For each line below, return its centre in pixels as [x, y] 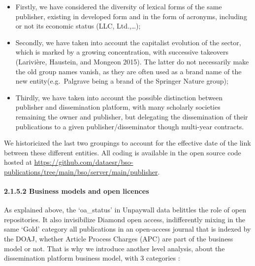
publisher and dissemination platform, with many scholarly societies [118, 107]
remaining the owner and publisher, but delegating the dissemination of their [132, 116]
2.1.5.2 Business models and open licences [77, 191]
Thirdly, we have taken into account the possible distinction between [119, 97]
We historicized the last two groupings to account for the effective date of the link [127, 143]
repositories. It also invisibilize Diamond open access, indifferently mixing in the [125, 219]
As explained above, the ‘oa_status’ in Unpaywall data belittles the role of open [125, 210]
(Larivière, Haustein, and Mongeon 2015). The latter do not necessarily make [132, 61]
